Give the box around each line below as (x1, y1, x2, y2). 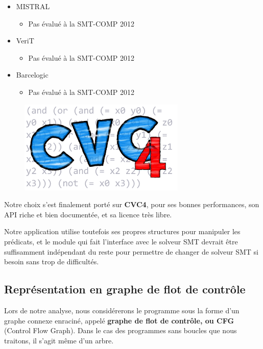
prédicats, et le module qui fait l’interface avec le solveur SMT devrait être (4, 236, 238, 246)
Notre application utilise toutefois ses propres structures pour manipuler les (4, 226, 241, 237)
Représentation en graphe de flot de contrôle (4, 281, 246, 297)
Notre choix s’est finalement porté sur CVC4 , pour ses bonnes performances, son (4, 199, 259, 210)
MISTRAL (16, 1, 50, 11)
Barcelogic (16, 69, 49, 80)
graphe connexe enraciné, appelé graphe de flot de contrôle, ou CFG (4, 315, 234, 326)
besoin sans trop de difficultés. (4, 256, 99, 267)
